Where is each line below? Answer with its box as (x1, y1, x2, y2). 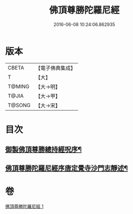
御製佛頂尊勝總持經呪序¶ (5, 145, 82, 154)
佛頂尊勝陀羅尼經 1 (5, 203, 44, 209)
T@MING (8, 83, 30, 90)
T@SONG (8, 101, 31, 108)
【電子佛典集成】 (35, 64, 76, 71)
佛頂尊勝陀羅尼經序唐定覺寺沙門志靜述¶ (5, 163, 128, 172)
